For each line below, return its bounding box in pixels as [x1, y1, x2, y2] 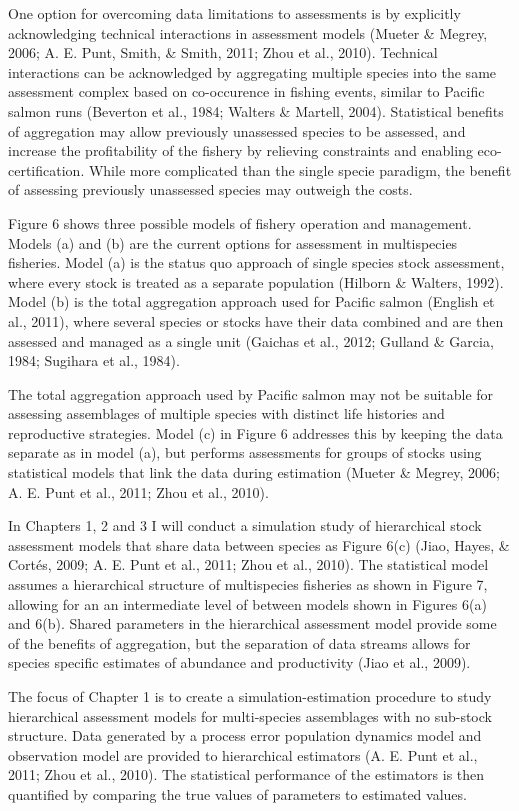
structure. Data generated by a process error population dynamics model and [8, 725, 482, 746]
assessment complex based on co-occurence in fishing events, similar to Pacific [8, 81, 485, 102]
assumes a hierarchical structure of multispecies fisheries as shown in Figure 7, [8, 574, 488, 595]
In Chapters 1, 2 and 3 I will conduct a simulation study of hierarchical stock [8, 515, 482, 536]
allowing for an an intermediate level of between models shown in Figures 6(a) [8, 593, 487, 614]
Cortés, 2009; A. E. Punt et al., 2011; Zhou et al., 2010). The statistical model [8, 554, 489, 575]
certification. [8, 159, 85, 180]
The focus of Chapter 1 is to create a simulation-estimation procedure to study [8, 686, 492, 706]
